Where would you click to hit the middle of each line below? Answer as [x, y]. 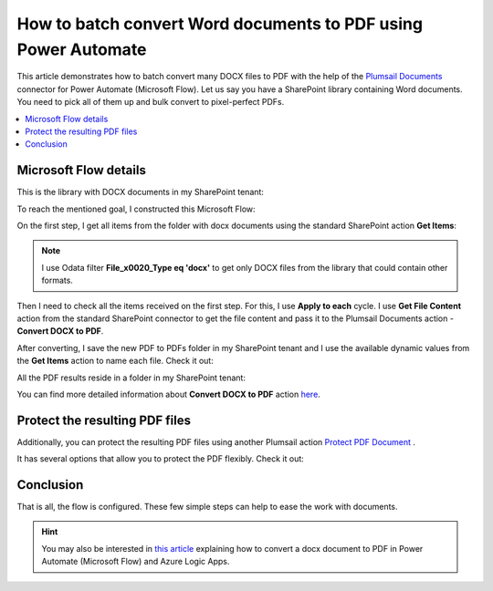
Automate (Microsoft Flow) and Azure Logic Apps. [136, 562]
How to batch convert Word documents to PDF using [220, 24]
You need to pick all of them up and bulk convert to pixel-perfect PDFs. [151, 102]
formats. [57, 280]
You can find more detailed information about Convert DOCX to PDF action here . [169, 394]
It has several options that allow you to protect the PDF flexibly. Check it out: [161, 459]
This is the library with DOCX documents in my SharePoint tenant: [141, 192]
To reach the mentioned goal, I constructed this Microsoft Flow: [136, 209]
